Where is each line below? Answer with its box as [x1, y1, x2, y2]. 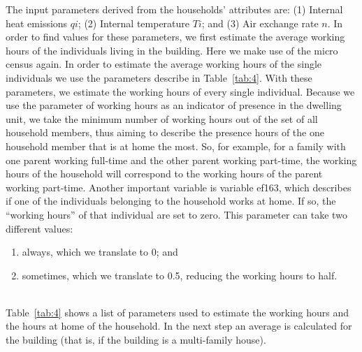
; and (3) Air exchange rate [201, 15, 319, 30]
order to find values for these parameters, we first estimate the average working [6, 29, 345, 44]
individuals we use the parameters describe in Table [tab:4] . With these [6, 70, 312, 85]
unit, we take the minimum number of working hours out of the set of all [6, 111, 318, 126]
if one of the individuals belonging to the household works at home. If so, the [6, 193, 336, 208]
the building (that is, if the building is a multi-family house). [6, 332, 266, 347]
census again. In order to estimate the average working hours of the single [6, 57, 322, 71]
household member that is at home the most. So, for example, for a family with [6, 138, 346, 153]
